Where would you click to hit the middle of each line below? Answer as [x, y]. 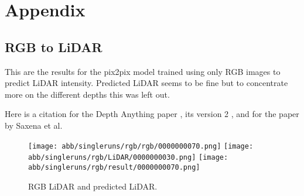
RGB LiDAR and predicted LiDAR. [93, 186]
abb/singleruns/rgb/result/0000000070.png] [114, 167]
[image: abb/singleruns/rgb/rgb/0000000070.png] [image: [141, 146]
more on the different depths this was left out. [87, 94]
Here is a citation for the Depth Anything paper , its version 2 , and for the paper [152, 114]
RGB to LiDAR [54, 47]
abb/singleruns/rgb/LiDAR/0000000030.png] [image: [128, 158]
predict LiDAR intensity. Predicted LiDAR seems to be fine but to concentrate [146, 83]
